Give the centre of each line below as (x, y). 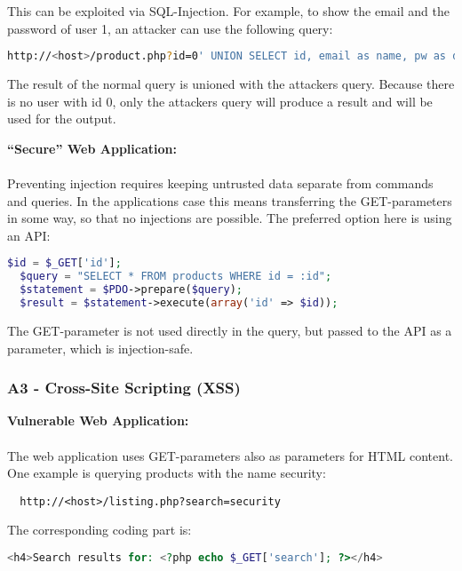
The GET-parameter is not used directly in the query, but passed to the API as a (230, 330)
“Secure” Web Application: (92, 148)
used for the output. (62, 119)
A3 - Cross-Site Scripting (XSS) (124, 388)
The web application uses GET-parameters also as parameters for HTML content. (230, 455)
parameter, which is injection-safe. (100, 348)
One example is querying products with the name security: (167, 473)
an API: (29, 235)
